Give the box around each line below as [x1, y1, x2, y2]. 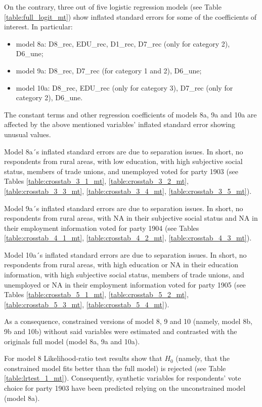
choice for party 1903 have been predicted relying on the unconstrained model [4, 383, 246, 393]
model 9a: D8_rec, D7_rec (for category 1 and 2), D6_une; [16, 65, 202, 75]
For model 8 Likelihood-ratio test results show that [4, 353, 162, 363]
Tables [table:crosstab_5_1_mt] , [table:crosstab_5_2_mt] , [4, 289, 189, 300]
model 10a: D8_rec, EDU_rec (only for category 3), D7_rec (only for [16, 82, 233, 93]
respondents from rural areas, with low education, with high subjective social [4, 156, 243, 167]
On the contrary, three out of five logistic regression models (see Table [4, 2, 222, 12]
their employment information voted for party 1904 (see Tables [4, 222, 199, 233]
